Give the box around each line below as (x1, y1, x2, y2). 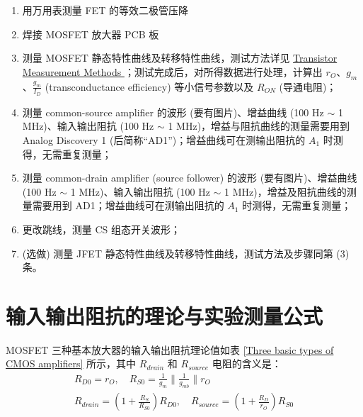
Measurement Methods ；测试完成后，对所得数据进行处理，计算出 (22, 64, 323, 79)
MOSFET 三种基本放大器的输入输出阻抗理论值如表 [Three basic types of (6, 342, 334, 357)
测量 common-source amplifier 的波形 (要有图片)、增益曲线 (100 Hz (22, 104, 324, 119)
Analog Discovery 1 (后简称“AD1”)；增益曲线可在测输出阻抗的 (22, 133, 306, 147)
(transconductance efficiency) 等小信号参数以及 (45, 79, 254, 94)
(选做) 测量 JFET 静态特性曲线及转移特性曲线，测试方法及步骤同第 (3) (22, 245, 350, 260)
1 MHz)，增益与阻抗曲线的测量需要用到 (168, 118, 350, 133)
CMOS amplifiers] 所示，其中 (6, 356, 137, 371)
